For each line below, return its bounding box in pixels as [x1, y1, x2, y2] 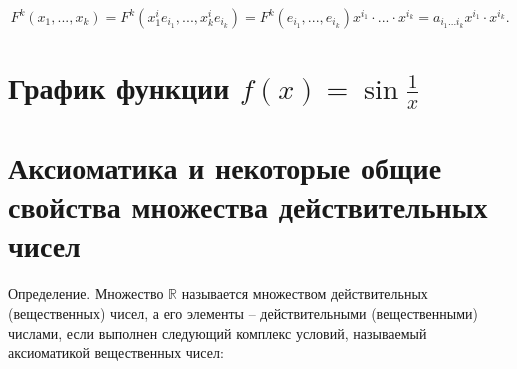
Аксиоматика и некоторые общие [8, 147, 442, 188]
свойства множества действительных [8, 186, 488, 227]
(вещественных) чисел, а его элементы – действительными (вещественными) [8, 302, 478, 323]
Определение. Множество [8, 283, 164, 304]
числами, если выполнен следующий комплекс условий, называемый [8, 322, 427, 343]
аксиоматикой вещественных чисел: [8, 342, 224, 363]
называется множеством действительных [181, 283, 428, 304]
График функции [8, 67, 230, 108]
